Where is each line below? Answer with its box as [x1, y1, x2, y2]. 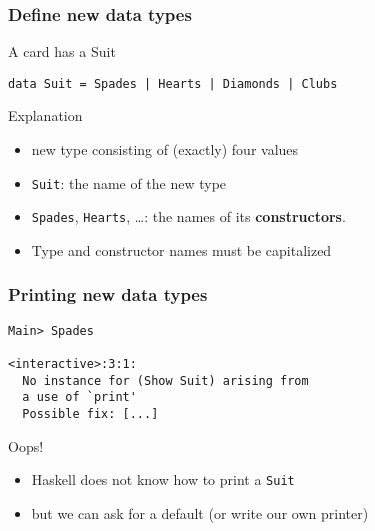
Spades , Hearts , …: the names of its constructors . [31, 206, 346, 227]
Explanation [8, 105, 83, 126]
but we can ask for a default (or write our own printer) [31, 502, 369, 523]
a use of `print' [22, 390, 137, 405]
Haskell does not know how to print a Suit [31, 469, 295, 490]
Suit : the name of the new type [31, 172, 227, 193]
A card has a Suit [8, 41, 116, 62]
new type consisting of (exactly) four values [31, 139, 299, 160]
